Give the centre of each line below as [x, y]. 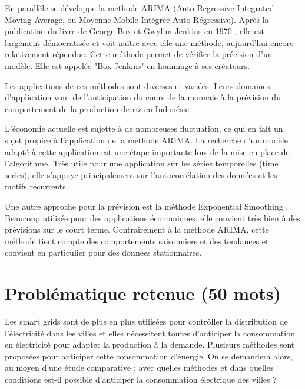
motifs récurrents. [37, 186]
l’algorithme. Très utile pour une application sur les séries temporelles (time [142, 163]
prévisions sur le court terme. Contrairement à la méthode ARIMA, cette [137, 229]
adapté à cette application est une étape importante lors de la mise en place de [147, 151]
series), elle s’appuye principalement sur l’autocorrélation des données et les [141, 174]
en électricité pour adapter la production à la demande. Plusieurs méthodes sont [150, 344]
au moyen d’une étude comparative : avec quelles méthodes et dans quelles [139, 367]
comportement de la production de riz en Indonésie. [98, 108]
